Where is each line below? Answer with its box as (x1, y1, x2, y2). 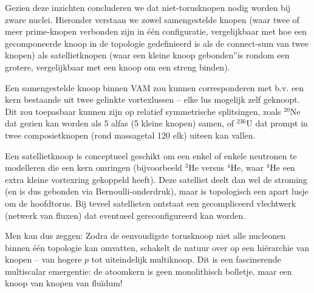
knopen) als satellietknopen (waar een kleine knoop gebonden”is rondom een (5, 49, 290, 61)
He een (270, 161, 295, 174)
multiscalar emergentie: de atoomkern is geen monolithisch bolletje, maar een (5, 264, 292, 277)
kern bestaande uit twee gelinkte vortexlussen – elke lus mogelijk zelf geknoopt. (5, 93, 300, 106)
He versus (188, 161, 225, 174)
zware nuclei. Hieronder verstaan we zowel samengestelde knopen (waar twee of (5, 13, 299, 26)
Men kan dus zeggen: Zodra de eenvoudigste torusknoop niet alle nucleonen (5, 229, 285, 242)
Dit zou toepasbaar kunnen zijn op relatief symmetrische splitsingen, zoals (5, 105, 281, 117)
